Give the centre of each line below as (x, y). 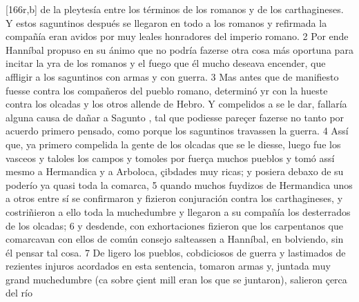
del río (19, 293)
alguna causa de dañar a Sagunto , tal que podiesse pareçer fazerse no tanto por (175, 117)
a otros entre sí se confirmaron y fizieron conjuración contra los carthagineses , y (174, 198)
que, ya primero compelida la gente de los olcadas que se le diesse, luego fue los (173, 144)
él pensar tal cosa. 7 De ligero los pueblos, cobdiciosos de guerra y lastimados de (176, 252)
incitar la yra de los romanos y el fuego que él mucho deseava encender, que (166, 63)
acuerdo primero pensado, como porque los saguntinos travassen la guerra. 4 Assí (177, 131)
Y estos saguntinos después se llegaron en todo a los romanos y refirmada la (166, 22)
